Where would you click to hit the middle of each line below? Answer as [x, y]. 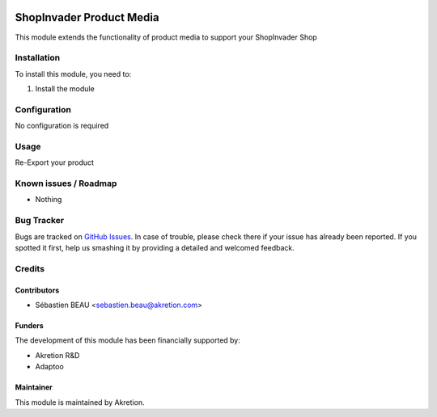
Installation [38, 58]
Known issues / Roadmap [66, 183]
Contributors [37, 290]
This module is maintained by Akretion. [80, 402]
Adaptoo [49, 367]
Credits [30, 268]
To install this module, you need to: [73, 74]
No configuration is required [62, 126]
